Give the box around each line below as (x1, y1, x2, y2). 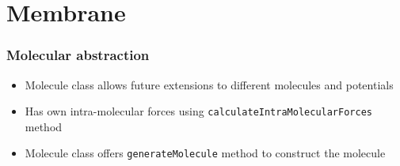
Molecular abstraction (6, 45, 150, 65)
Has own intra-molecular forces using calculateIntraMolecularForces (25, 103, 372, 119)
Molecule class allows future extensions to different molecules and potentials (25, 76, 394, 92)
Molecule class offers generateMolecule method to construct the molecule (25, 145, 386, 161)
